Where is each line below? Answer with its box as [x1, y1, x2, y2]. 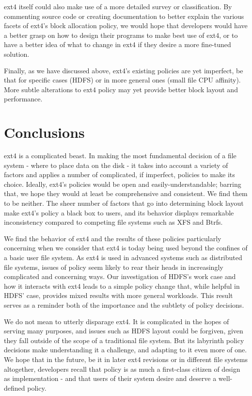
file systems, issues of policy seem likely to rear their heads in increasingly [4, 262, 223, 272]
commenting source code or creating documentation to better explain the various [4, 11, 244, 21]
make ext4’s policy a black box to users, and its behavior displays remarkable [4, 207, 234, 217]
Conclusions [4, 122, 85, 142]
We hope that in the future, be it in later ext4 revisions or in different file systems [4, 354, 248, 364]
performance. [4, 94, 43, 104]
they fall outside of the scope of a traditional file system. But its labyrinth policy [4, 335, 244, 345]
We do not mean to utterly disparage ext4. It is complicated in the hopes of [4, 316, 229, 326]
